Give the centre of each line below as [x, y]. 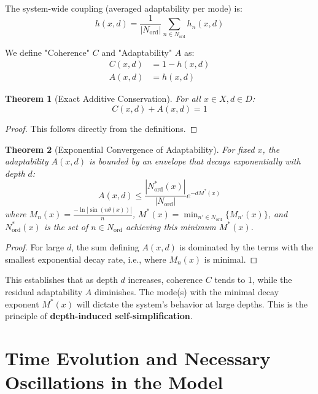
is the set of [66, 226]
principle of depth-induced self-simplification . [99, 316]
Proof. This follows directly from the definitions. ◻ [101, 129]
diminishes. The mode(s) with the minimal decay [187, 292]
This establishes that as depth [61, 280]
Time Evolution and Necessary [138, 357]
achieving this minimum [171, 226]
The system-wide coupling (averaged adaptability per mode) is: [124, 8]
